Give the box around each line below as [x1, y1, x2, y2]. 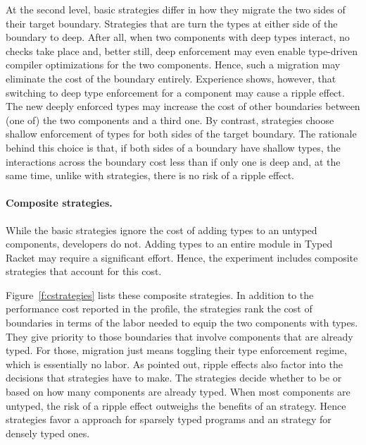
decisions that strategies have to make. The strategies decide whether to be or [6, 370, 342, 385]
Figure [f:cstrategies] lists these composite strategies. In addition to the [6, 287, 314, 302]
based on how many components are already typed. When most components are [6, 384, 351, 399]
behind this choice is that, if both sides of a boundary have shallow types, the [6, 140, 341, 154]
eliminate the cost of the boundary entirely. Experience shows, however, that [6, 71, 336, 85]
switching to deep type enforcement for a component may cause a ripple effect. [6, 85, 345, 99]
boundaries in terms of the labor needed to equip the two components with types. [6, 315, 358, 330]
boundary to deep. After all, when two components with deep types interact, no [6, 30, 350, 44]
